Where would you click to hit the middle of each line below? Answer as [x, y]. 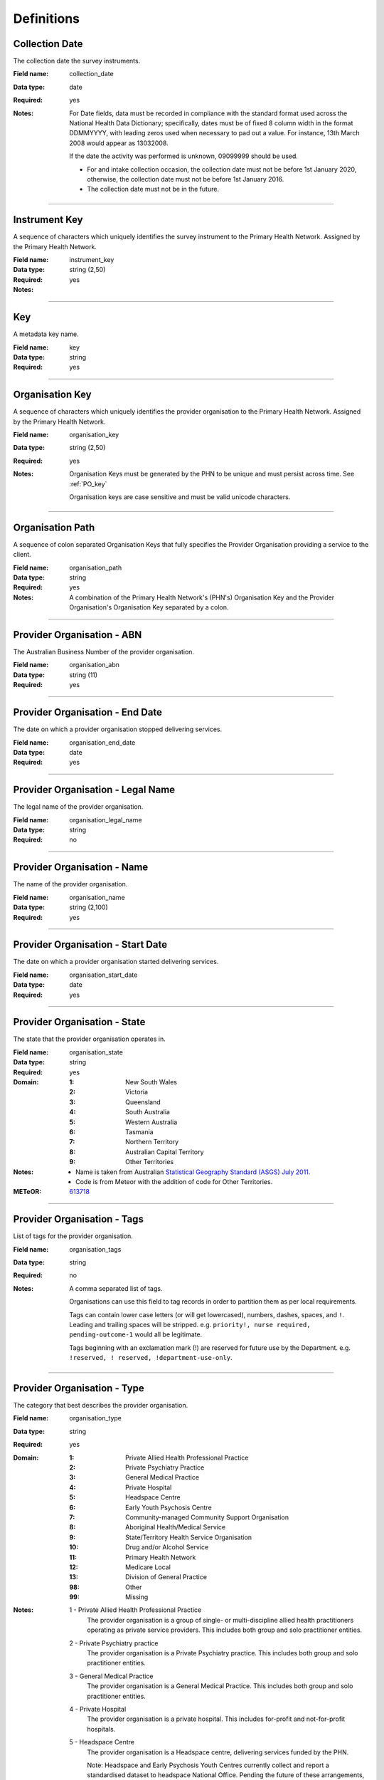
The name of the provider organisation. [70, 884]
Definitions [47, 19]
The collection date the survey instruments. [77, 61]
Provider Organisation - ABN [78, 635]
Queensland [143, 1102]
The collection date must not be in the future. [153, 189]
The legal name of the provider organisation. [78, 807]
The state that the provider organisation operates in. [90, 1039]
